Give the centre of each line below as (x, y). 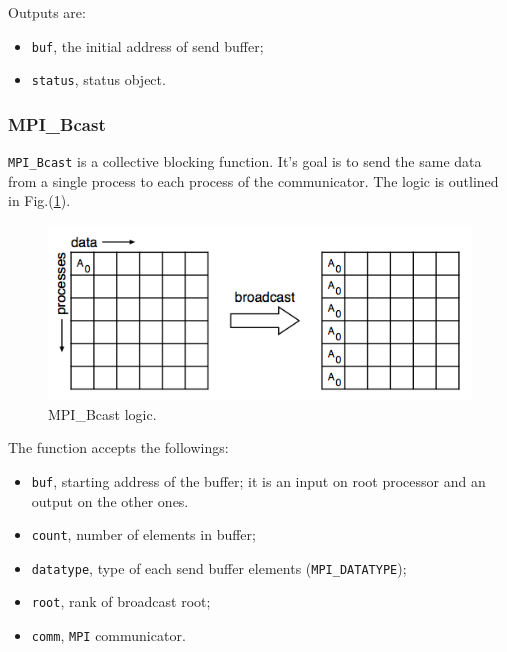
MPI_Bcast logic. (102, 413)
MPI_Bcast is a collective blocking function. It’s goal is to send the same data (245, 161)
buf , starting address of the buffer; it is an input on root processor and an (258, 480)
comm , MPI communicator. (108, 635)
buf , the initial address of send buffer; (147, 45)
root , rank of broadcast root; (121, 601)
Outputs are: (47, 12)
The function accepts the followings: (118, 447)
